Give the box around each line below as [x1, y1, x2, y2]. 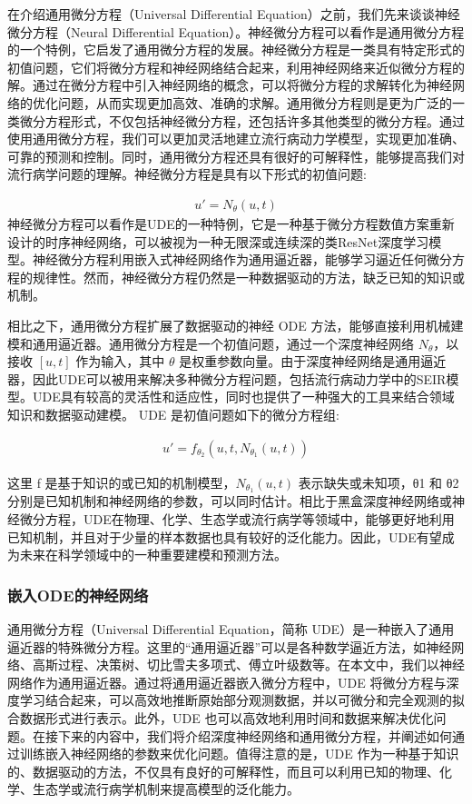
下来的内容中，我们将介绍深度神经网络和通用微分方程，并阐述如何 [57, 726, 452, 745]
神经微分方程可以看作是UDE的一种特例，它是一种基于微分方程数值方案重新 [7, 213, 455, 233]
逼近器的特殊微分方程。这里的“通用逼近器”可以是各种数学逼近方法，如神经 [7, 637, 452, 656]
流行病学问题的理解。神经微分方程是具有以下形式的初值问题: [7, 164, 367, 184]
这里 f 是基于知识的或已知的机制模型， [7, 472, 236, 491]
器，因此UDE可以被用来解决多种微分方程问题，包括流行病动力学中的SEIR [7, 369, 447, 388]
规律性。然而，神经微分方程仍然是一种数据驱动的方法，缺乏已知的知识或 [32, 267, 465, 286]
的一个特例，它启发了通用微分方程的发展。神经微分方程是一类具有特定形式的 [7, 40, 465, 59]
